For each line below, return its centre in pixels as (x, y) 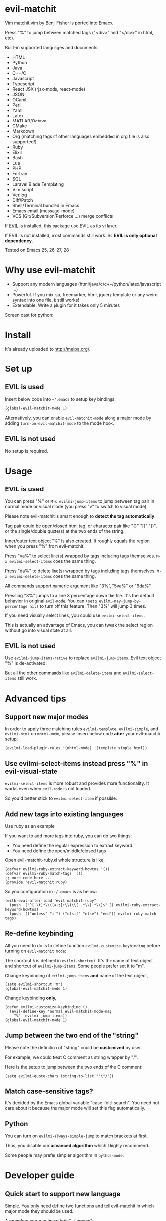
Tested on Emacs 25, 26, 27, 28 (37, 250)
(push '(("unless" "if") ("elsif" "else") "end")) (63, 914)
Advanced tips (36, 698)
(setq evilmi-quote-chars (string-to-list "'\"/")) (59, 1076)
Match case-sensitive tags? (49, 1091)
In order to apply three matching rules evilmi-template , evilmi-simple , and (82, 729)
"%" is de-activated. (26, 663)
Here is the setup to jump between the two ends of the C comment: (74, 1067)
